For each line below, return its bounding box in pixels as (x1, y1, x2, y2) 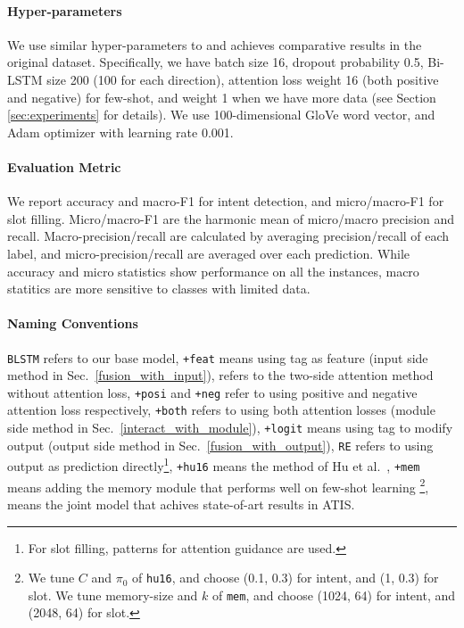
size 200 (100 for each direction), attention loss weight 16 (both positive (46, 70, 439, 88)
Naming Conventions (7, 314, 138, 333)
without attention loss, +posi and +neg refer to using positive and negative (7, 383, 418, 401)
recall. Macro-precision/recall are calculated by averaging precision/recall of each (7, 227, 450, 245)
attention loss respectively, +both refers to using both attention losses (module (7, 401, 435, 419)
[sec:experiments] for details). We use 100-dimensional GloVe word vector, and (7, 105, 435, 124)
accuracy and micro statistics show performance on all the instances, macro (7, 261, 419, 280)
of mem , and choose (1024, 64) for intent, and (211, 585, 456, 604)
